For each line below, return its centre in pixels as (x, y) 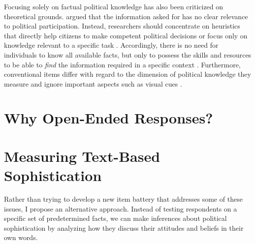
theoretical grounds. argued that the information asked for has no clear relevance (126, 16)
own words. (21, 237)
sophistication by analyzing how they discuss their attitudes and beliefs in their (124, 228)
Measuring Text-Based (82, 156)
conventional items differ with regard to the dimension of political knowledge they (127, 74)
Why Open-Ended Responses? (109, 117)
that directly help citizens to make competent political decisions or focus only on (126, 35)
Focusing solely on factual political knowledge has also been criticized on (114, 6)
